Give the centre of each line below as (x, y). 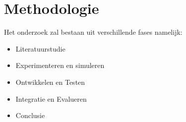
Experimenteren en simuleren (60, 65)
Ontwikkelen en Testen (50, 82)
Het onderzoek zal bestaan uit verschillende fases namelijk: (93, 32)
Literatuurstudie (40, 48)
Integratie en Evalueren (51, 98)
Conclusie (30, 115)
